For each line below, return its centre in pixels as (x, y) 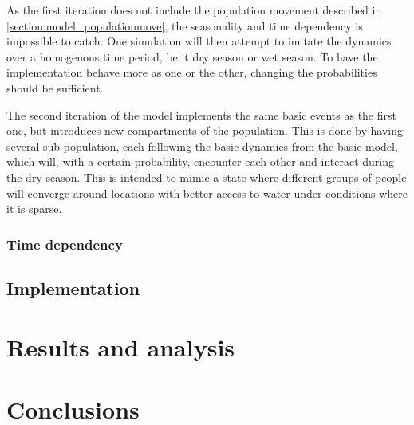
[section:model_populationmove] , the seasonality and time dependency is (185, 25)
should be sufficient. (55, 87)
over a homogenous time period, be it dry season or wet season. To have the (192, 56)
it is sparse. (34, 209)
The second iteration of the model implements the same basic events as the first (201, 114)
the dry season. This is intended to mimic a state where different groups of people (207, 177)
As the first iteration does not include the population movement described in (194, 10)
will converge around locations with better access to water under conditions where (207, 193)
